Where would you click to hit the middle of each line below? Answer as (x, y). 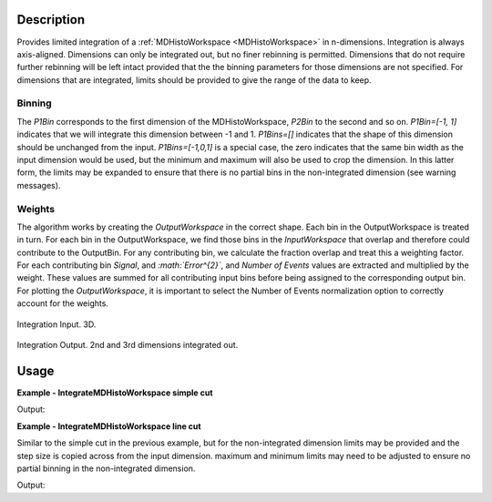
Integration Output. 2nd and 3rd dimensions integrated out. (128, 345)
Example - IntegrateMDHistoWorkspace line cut (109, 426)
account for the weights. (63, 303)
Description (51, 20)
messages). (39, 185)
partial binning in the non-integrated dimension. (106, 468)
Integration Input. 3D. (56, 324)
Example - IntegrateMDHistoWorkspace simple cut (115, 393)
